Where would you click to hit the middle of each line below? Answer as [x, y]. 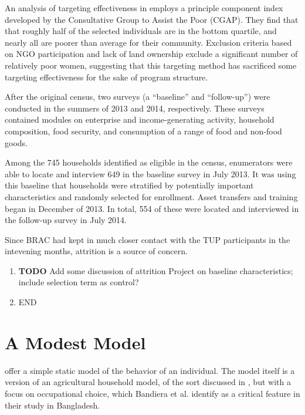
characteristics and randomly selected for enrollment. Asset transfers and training [151, 196]
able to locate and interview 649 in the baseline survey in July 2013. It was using [150, 173]
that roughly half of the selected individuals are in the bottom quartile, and [141, 31]
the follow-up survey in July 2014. [66, 220]
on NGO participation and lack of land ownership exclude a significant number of [151, 54]
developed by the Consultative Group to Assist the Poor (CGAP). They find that [152, 19]
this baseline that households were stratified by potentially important [129, 185]
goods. [16, 142]
